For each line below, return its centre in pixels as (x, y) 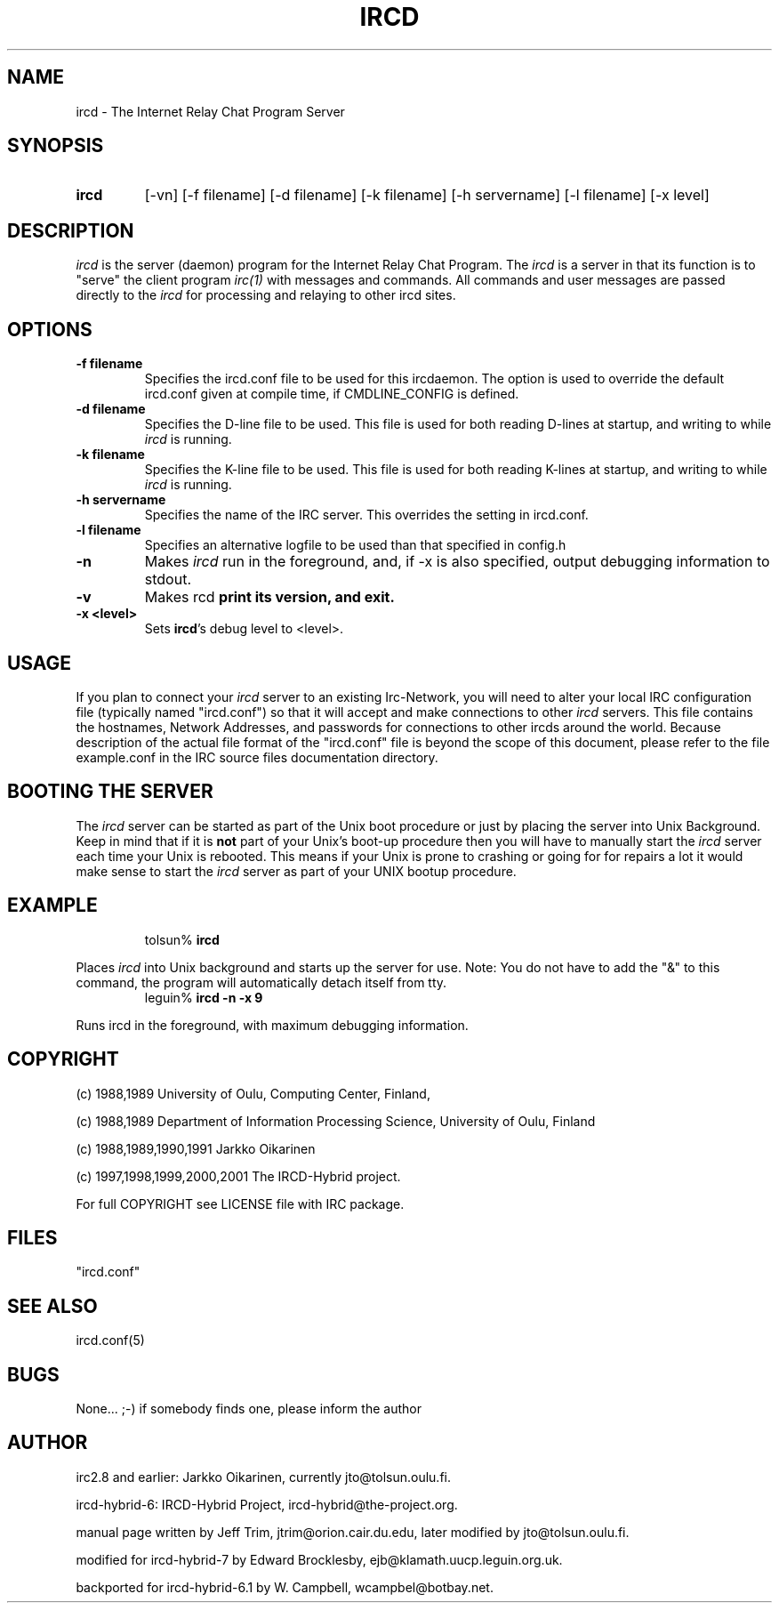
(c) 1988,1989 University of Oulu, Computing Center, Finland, (253, 1093)
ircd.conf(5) (110, 1340)
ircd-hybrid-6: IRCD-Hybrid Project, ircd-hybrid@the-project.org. (267, 1504)
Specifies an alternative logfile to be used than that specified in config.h (355, 545)
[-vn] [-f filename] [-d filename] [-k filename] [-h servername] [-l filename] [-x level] (427, 195)
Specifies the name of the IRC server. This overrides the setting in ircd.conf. (366, 515)
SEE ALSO (52, 1306)
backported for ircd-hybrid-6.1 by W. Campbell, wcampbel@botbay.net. (285, 1587)
